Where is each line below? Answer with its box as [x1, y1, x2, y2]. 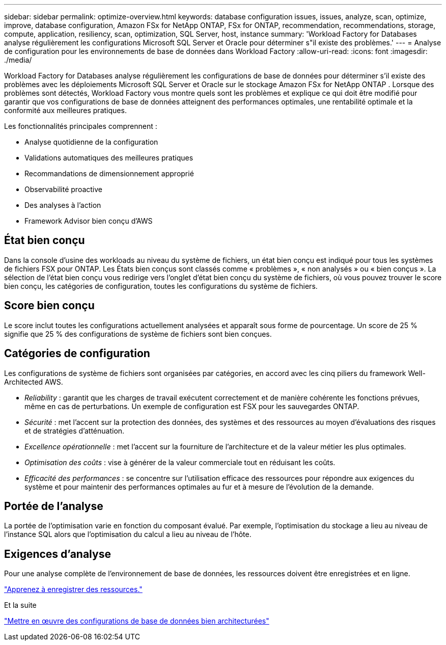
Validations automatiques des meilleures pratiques [24, 153, 193, 162]
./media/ [4, 56, 32, 64]
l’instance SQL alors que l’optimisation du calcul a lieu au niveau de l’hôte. [4, 530, 252, 539]
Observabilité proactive [24, 185, 102, 194]
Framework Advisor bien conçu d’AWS [24, 217, 153, 225]
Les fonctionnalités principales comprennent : [4, 122, 157, 130]
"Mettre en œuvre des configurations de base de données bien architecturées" [4, 616, 269, 626]
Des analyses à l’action [24, 201, 101, 209]
